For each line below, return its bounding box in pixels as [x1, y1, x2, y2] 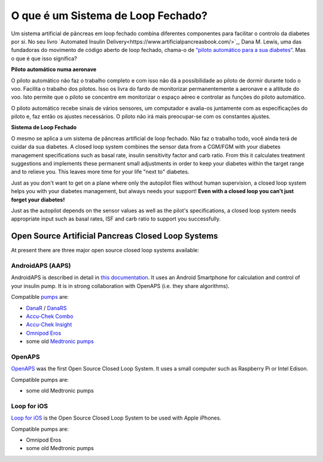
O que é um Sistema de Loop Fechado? [11, 9, 208, 22]
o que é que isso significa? [11, 54, 77, 62]
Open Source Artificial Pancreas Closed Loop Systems [11, 231, 218, 241]
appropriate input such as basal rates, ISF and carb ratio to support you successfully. [11, 215, 221, 222]
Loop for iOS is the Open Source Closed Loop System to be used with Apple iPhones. [11, 414, 221, 421]
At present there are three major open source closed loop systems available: [11, 247, 200, 254]
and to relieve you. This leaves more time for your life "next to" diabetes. [11, 168, 190, 176]
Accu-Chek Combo [26, 313, 74, 320]
